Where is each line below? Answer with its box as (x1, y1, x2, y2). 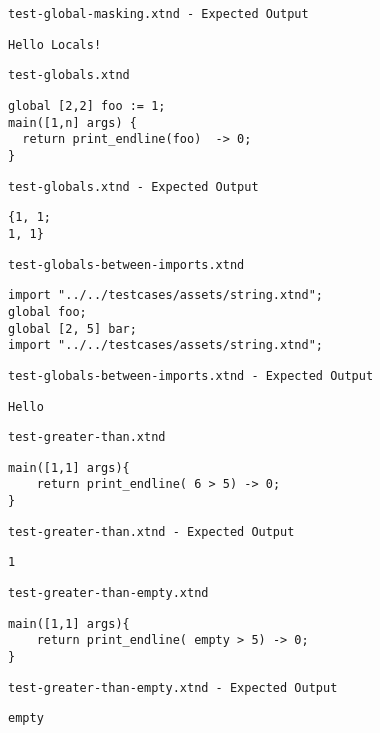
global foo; (8, 304, 87, 319)
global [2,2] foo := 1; (8, 98, 166, 113)
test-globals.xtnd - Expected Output (8, 179, 259, 194)
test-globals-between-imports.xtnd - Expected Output (8, 368, 374, 383)
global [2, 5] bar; (8, 321, 137, 336)
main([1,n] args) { (8, 115, 137, 130)
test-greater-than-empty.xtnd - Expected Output (8, 680, 338, 695)
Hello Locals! (8, 37, 102, 52)
